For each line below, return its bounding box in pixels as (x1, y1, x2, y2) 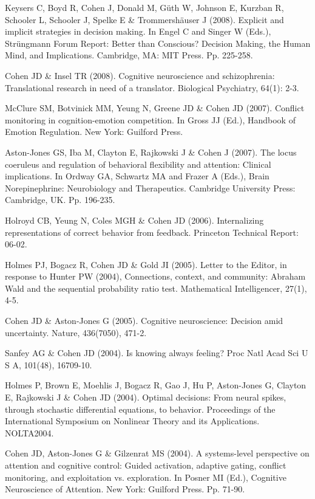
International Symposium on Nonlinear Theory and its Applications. (5, 415, 260, 427)
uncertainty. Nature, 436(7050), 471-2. (5, 326, 147, 339)
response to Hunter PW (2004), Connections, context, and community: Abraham (5, 270, 306, 283)
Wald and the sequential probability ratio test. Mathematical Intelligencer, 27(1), (5, 281, 307, 294)
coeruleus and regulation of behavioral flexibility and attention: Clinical (5, 157, 271, 170)
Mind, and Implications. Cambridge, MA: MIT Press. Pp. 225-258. (5, 49, 253, 61)
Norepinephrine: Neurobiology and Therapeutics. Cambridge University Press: (5, 181, 296, 194)
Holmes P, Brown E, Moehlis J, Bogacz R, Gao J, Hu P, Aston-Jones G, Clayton (5, 379, 307, 391)
